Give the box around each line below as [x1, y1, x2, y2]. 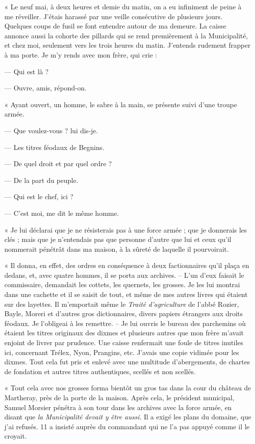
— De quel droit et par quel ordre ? [4, 158, 112, 169]
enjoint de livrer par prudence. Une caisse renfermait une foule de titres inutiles [4, 337, 244, 348]
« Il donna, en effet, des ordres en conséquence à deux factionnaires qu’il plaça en [4, 260, 249, 270]
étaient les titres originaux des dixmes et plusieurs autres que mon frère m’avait [4, 327, 244, 338]
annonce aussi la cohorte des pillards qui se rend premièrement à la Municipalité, [4, 30, 248, 40]
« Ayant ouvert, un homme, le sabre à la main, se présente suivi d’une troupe [4, 99, 237, 109]
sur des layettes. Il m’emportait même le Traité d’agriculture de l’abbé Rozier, [4, 298, 239, 309]
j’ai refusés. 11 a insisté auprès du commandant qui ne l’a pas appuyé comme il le [4, 421, 250, 431]
